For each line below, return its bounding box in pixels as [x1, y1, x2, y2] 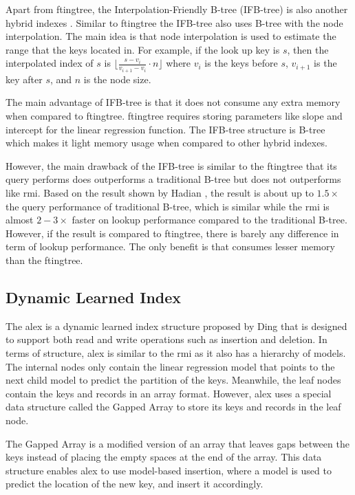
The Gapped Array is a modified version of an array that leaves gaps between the [6, 436, 349, 450]
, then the [287, 42, 329, 56]
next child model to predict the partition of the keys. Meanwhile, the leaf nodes [6, 373, 341, 387]
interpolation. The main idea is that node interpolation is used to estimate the [6, 29, 336, 43]
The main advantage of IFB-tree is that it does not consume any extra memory [6, 95, 341, 109]
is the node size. [83, 71, 151, 86]
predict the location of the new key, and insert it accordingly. [6, 476, 263, 491]
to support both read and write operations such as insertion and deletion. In [6, 332, 327, 346]
